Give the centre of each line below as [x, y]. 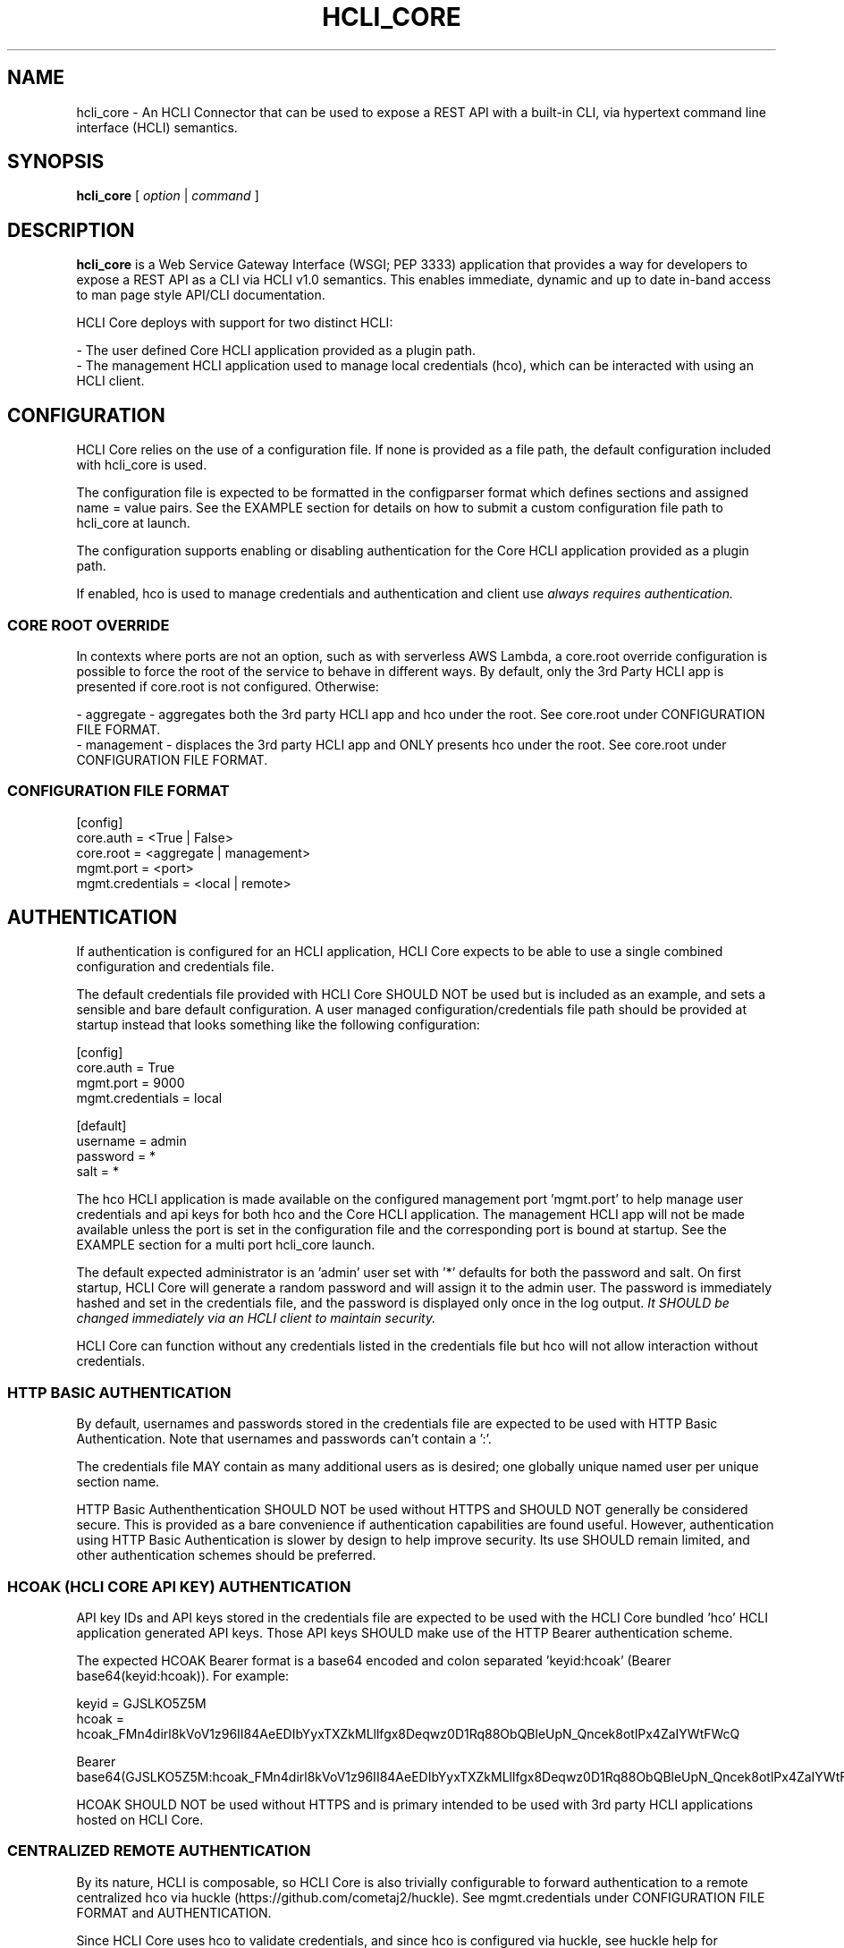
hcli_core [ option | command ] [168, 196]
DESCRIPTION [71, 230]
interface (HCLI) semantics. [157, 127]
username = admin [131, 1141]
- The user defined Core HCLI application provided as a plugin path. [276, 351]
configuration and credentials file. [175, 967]
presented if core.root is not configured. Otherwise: [228, 686]
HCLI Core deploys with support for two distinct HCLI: [235, 323]
